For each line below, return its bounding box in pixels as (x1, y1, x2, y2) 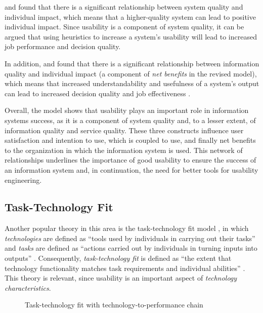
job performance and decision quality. (5, 41, 121, 52)
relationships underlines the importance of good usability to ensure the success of (5, 154, 256, 165)
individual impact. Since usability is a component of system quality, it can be (5, 21, 244, 32)
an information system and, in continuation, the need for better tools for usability (5, 164, 258, 175)
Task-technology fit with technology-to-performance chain (25, 299, 203, 310)
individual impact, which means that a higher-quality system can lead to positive (5, 11, 256, 22)
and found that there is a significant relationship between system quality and (5, 2, 243, 12)
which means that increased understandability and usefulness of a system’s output (5, 78, 259, 89)
